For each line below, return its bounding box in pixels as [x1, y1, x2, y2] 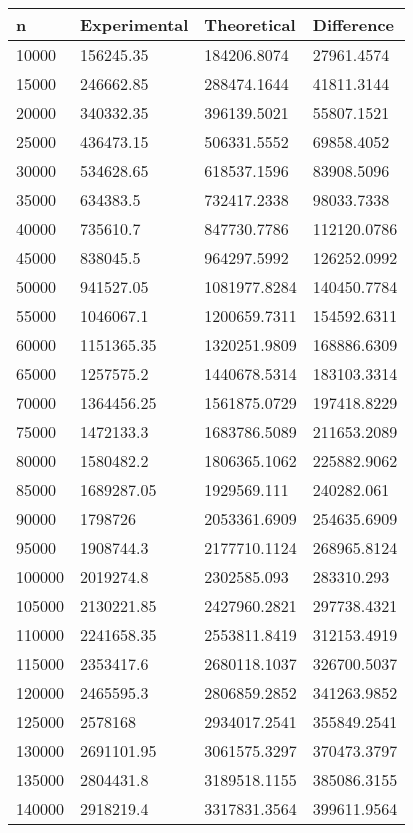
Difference [312, 13, 395, 36]
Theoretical [204, 13, 296, 36]
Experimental [80, 13, 189, 36]
